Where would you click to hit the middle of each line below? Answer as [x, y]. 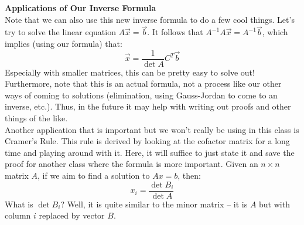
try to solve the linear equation [60, 32]
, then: [189, 175]
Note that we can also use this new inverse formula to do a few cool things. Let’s [150, 19]
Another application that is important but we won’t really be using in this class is [152, 129]
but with [274, 204]
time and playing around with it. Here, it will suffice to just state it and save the [150, 152]
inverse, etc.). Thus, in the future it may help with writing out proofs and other [148, 106]
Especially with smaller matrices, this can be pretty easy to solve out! [130, 72]
